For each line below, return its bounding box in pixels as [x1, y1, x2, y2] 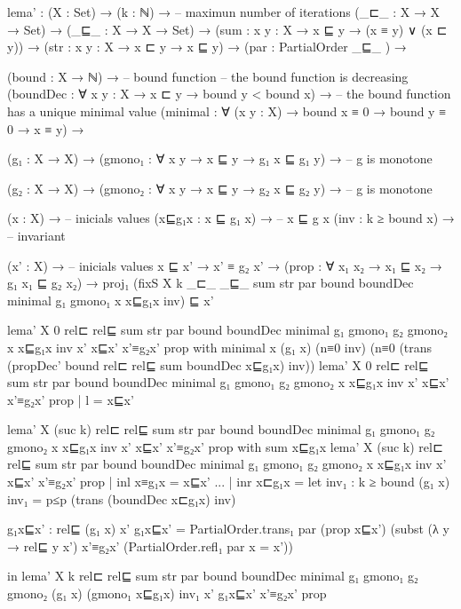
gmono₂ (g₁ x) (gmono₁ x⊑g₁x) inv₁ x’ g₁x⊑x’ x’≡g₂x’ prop [7, 584, 327, 603]
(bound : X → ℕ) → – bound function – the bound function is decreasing [7, 67, 409, 85]
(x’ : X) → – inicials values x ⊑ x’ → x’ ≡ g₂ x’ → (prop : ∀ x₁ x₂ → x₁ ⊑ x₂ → [7, 256, 442, 274]
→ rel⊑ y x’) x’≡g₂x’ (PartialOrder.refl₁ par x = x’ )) [7, 536, 293, 555]
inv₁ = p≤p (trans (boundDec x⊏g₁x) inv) [7, 489, 236, 508]
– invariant [7, 225, 66, 244]
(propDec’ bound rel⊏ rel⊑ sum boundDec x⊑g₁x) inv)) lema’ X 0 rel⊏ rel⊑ [7, 355, 429, 374]
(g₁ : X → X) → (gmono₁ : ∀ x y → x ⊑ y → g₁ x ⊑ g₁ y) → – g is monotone [7, 149, 433, 168]
